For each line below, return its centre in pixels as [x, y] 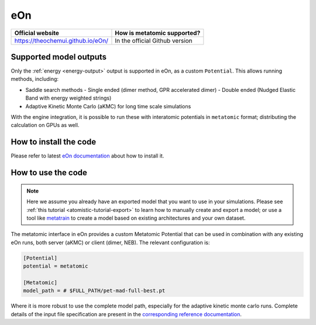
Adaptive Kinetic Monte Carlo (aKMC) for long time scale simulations [108, 106]
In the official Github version [154, 40]
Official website [37, 33]
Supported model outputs [59, 57]
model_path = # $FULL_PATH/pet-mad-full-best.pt [94, 291]
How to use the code [49, 173]
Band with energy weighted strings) [68, 98]
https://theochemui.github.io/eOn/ [61, 40]
